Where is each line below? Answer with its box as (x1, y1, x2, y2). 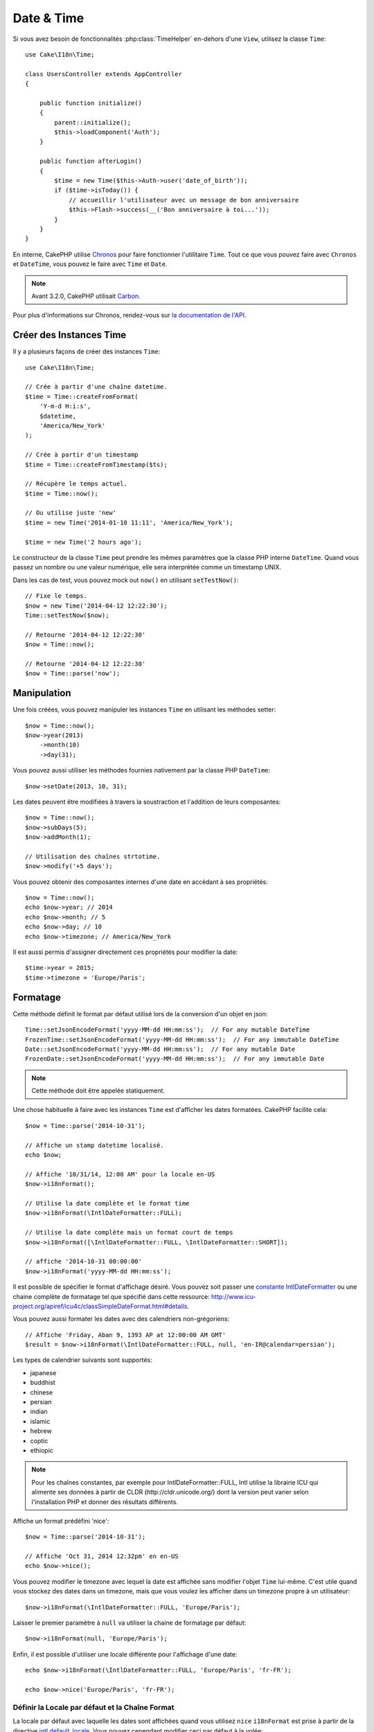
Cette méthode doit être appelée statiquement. (31, 1086, 166, 1095)
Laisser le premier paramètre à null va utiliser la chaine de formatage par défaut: (12, 1618, 247, 1627)
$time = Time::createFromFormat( (25, 392, 139, 400)
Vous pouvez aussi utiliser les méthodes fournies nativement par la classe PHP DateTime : (12, 766, 271, 775)
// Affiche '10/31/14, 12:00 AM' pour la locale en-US (25, 1170, 215, 1178)
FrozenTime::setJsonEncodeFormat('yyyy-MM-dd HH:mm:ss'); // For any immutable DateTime (25, 1036, 339, 1043)
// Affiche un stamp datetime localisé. (25, 1141, 164, 1149)
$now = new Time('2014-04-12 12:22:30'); (25, 601, 168, 610)
